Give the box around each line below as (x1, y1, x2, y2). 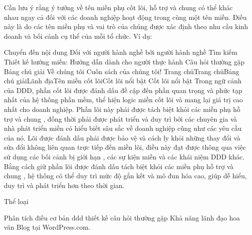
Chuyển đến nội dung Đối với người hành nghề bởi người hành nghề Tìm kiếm (4, 47, 237, 57)
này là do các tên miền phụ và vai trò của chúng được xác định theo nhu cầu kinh (4, 21, 248, 31)
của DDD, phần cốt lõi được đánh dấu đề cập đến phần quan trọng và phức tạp (4, 85, 242, 95)
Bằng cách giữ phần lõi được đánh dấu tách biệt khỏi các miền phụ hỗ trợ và (4, 161, 234, 171)
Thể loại (4, 196, 29, 206)
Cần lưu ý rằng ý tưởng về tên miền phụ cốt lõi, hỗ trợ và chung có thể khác (4, 2, 233, 12)
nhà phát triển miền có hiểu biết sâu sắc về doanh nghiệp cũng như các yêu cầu (4, 123, 242, 133)
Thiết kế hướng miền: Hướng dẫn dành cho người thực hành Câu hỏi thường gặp (4, 56, 245, 66)
